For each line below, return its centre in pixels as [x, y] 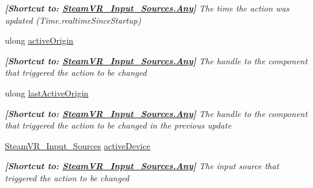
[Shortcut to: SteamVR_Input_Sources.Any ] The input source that [142, 166]
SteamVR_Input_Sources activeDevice [78, 145]
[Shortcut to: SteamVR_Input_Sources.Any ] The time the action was [147, 8]
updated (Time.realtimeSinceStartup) [73, 20]
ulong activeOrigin [39, 40]
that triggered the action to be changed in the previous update [118, 125]
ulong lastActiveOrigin [47, 92]
